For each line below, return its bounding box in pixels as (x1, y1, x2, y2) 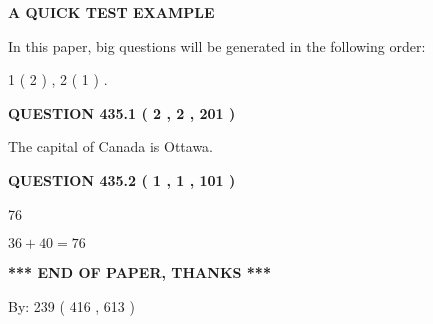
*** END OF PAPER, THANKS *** (8, 262, 271, 283)
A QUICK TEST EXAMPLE (8, 2, 215, 22)
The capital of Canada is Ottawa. (8, 136, 214, 157)
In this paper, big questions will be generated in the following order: (8, 35, 426, 56)
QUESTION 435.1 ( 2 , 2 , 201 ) (8, 102, 236, 123)
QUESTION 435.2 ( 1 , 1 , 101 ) (8, 169, 236, 190)
